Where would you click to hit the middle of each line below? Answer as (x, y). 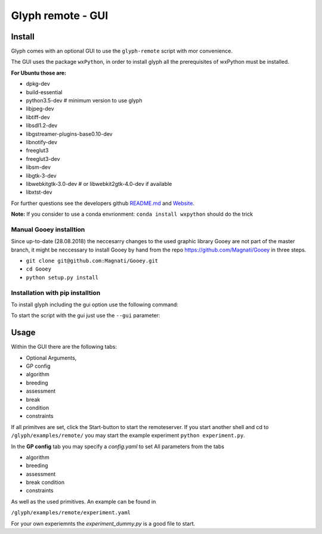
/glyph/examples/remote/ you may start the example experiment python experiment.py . (128, 436)
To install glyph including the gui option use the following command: (95, 305)
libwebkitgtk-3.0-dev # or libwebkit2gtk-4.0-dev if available (99, 184)
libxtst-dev (39, 192)
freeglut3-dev (43, 159)
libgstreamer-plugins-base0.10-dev (69, 133)
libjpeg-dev (40, 109)
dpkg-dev (38, 84)
